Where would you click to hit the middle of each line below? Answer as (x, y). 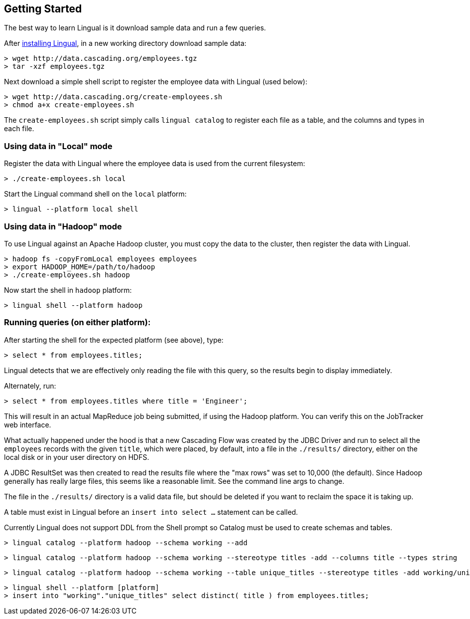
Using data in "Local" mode (58, 146)
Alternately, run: (30, 386)
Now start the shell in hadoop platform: (68, 290)
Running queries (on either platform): (77, 322)
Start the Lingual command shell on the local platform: (95, 194)
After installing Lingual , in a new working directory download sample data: (125, 43)
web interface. (28, 424)
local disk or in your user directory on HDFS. (77, 457)
